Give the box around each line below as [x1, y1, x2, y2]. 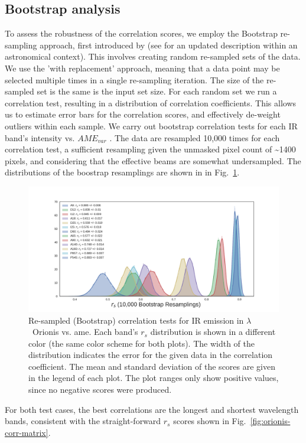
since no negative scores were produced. [28, 383, 172, 396]
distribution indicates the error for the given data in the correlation [28, 348, 273, 361]
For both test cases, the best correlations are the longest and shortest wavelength [5, 403, 299, 415]
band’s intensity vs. [5, 131, 75, 144]
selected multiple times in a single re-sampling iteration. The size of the [5, 73, 264, 86]
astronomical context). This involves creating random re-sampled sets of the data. [5, 50, 301, 63]
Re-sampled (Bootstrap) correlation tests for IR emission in [28, 314, 244, 326]
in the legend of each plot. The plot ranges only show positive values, [28, 372, 279, 384]
